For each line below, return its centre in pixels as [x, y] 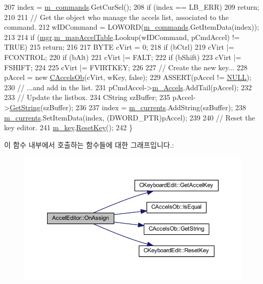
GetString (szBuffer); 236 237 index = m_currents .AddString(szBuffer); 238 [128, 107]
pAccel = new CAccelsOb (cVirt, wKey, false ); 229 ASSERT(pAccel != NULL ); [128, 77]
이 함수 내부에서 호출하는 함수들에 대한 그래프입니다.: [89, 144]
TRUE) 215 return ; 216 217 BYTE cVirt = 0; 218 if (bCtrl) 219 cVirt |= [119, 47]
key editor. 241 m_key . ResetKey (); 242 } [69, 127]
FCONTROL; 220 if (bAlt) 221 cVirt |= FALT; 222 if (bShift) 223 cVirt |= [123, 57]
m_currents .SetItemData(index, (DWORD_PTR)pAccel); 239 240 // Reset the [130, 117]
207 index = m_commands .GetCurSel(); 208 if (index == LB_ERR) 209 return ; [132, 7]
